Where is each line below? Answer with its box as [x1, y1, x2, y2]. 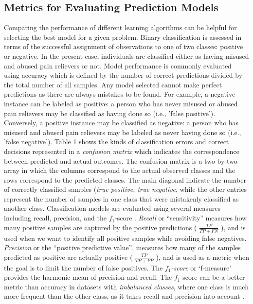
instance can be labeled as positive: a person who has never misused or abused [4, 98, 238, 108]
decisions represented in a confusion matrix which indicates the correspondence [4, 146, 239, 156]
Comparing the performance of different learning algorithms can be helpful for [4, 22, 237, 33]
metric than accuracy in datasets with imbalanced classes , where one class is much [4, 281, 249, 291]
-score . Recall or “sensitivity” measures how [115, 213, 247, 223]
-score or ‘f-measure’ [171, 262, 232, 272]
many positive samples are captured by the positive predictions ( [4, 222, 197, 232]
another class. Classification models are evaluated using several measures [4, 203, 220, 213]
